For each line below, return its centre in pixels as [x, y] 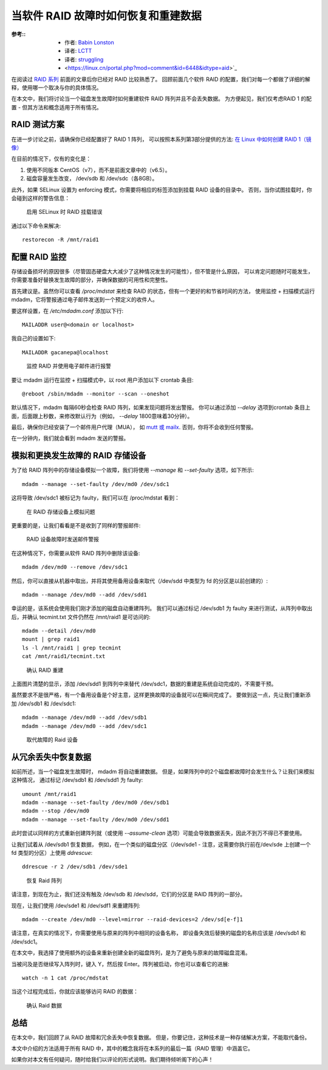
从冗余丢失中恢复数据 [51, 757]
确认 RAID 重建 [45, 670]
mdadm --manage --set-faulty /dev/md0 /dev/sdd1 [96, 819]
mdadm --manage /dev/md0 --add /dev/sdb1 [84, 718]
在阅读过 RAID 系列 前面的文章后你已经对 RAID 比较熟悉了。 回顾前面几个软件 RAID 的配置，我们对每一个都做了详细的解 [161, 79]
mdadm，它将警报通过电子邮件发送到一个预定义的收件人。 [84, 300]
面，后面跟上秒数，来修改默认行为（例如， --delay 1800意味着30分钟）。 [102, 416]
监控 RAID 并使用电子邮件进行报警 [69, 366]
